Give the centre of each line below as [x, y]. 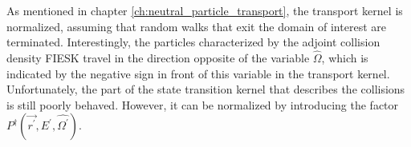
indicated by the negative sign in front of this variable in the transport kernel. [198, 73]
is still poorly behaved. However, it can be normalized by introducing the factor [203, 104]
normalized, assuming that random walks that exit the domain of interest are [196, 26]
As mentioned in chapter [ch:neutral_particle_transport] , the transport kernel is [205, 10]
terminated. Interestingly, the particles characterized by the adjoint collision [193, 42]
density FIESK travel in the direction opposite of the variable [158, 58]
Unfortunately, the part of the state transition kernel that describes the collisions [206, 89]
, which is [345, 58]
